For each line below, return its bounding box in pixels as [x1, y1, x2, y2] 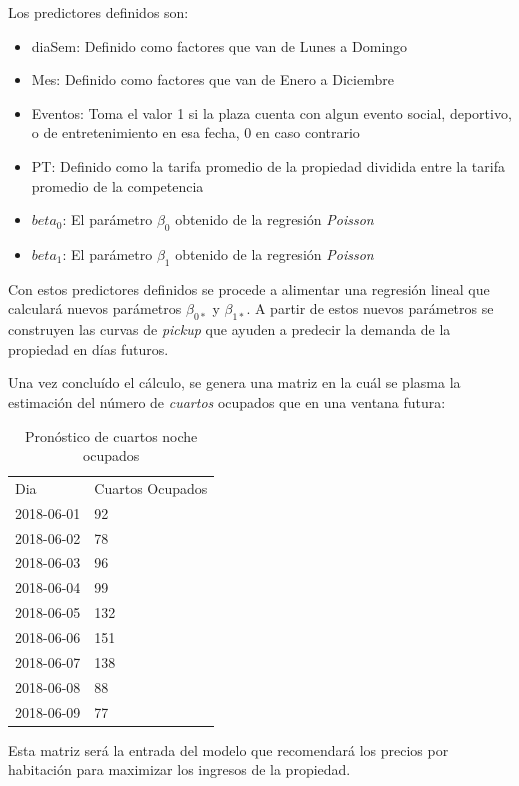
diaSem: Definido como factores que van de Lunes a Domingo [31, 35, 408, 56]
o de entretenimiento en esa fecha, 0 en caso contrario [31, 122, 360, 143]
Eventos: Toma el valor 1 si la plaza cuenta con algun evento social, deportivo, [31, 102, 512, 123]
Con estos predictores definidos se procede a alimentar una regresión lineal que [8, 278, 490, 299]
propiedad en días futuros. [8, 338, 169, 359]
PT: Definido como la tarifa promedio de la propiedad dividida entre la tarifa [31, 155, 505, 176]
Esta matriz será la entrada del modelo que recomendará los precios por [8, 739, 449, 760]
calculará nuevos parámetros [8, 298, 182, 319]
